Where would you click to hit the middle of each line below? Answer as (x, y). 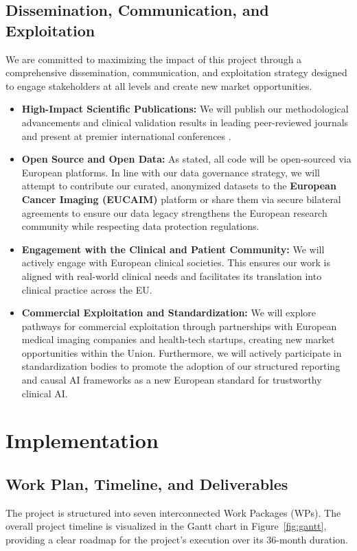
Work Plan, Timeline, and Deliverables (147, 484)
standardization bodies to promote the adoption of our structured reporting (181, 366)
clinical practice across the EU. (87, 289)
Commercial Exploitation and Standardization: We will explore (169, 313)
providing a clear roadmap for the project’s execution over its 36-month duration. (177, 540)
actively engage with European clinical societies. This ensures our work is (176, 262)
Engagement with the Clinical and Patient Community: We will (173, 249)
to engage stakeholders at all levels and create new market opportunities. (159, 85)
